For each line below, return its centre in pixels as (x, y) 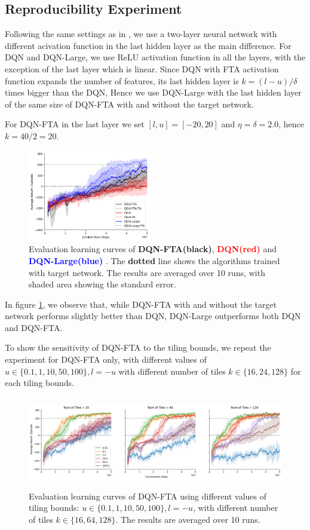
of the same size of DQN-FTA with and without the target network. (129, 104)
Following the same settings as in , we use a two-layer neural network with (141, 34)
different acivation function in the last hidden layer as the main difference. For (148, 45)
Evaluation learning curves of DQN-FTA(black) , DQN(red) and (153, 249)
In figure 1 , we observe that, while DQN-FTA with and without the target (141, 304)
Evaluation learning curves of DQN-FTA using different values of (148, 496)
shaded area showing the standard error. (102, 284)
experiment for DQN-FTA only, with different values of (106, 359)
